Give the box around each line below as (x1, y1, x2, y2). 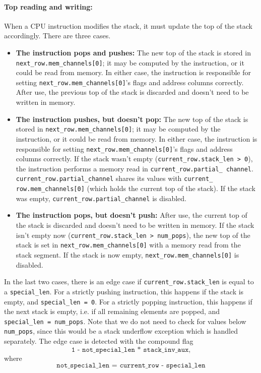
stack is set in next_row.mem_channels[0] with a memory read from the (16, 239, 241, 250)
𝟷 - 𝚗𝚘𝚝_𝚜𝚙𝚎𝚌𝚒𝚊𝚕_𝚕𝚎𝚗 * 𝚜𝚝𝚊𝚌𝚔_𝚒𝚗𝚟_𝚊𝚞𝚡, (71, 346, 191, 353)
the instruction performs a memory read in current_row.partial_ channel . (16, 163, 253, 173)
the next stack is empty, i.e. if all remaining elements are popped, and (4, 306, 220, 317)
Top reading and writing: (4, 1, 93, 12)
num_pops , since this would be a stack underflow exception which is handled (4, 326, 238, 336)
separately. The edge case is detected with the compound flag (4, 336, 193, 346)
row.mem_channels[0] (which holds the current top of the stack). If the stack (16, 183, 255, 194)
